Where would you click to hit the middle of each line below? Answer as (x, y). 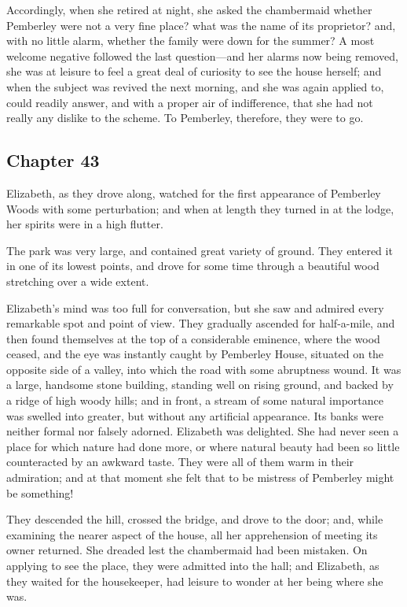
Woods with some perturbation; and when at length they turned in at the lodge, (200, 208)
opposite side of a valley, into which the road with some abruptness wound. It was (204, 369)
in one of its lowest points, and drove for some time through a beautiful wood (193, 266)
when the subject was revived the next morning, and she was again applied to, (195, 86)
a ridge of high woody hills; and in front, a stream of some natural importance (195, 400)
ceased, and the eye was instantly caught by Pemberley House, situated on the (195, 354)
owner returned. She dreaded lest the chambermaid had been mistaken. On (187, 550)
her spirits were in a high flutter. (85, 224)
